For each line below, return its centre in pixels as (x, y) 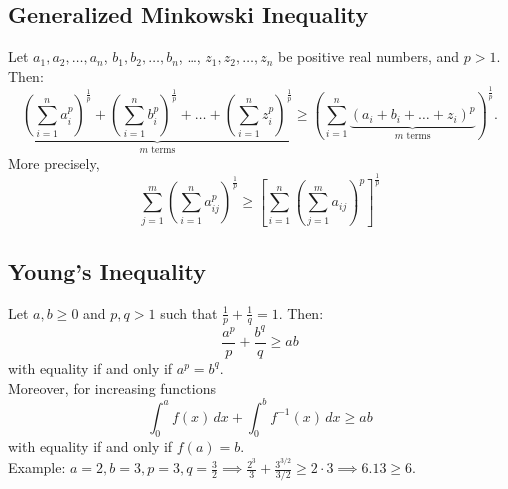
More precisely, (54, 162)
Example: (37, 467)
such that (189, 312)
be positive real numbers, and (369, 56)
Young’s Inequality (107, 270)
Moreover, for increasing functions (112, 387)
